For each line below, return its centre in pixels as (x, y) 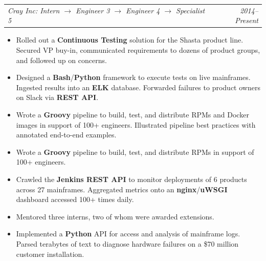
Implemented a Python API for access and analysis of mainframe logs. (128, 234)
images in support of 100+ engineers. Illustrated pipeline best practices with (136, 124)
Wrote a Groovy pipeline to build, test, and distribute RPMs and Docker (132, 114)
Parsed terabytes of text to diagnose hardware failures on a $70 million (127, 243)
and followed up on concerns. (61, 60)
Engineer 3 (93, 10)
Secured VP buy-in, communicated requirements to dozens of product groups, (138, 50)
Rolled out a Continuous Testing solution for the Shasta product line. (130, 40)
